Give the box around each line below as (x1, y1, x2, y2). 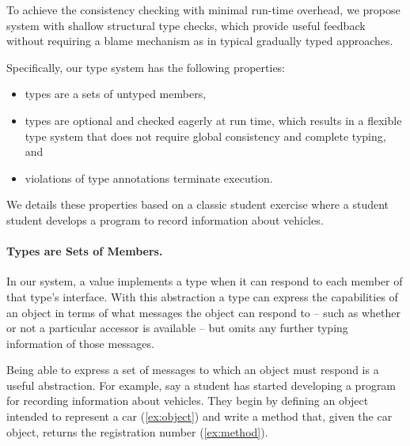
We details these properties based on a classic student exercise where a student (6, 196, 389, 213)
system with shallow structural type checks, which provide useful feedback (6, 17, 366, 33)
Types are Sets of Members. (6, 243, 163, 259)
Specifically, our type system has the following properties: (6, 59, 286, 75)
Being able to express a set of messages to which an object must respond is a (6, 361, 379, 378)
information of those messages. (6, 334, 154, 351)
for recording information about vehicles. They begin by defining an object (6, 392, 369, 409)
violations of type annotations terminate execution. (25, 169, 273, 186)
